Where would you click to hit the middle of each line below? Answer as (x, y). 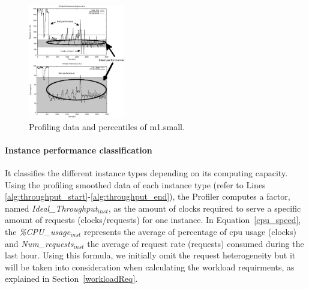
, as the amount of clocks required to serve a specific (205, 208)
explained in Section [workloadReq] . (71, 279)
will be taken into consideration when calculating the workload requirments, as (150, 267)
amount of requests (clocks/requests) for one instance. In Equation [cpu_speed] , (153, 220)
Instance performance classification (79, 150)
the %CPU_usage (38, 231)
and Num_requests (39, 243)
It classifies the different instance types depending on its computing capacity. (146, 172)
